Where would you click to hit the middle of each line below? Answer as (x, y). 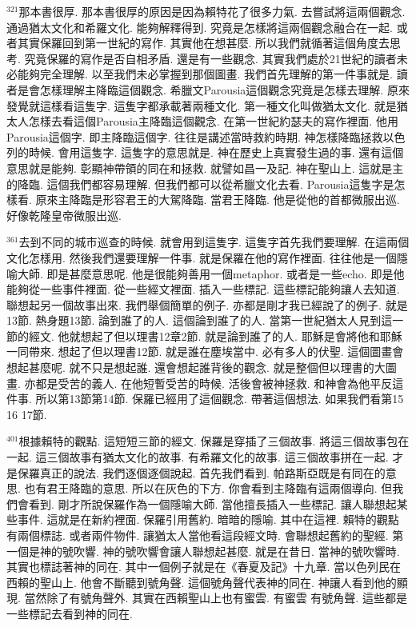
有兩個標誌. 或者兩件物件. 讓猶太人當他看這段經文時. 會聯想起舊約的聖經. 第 (205, 535)
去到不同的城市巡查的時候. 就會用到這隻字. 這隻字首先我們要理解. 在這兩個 (214, 242)
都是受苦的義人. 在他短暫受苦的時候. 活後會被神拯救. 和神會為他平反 (214, 383)
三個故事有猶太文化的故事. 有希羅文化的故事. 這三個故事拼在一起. (218, 457)
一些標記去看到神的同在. (70, 613)
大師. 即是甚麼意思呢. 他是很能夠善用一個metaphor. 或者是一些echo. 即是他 (211, 273)
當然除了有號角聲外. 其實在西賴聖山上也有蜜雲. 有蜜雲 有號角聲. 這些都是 (216, 598)
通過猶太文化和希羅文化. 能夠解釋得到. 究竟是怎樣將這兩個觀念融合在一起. (200, 27)
